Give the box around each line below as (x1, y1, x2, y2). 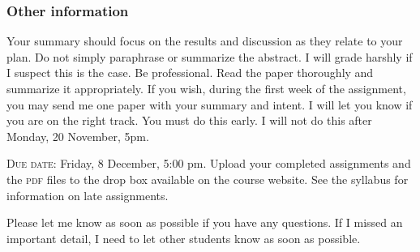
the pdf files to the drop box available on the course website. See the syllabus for (6, 170, 409, 187)
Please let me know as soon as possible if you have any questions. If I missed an (6, 214, 403, 231)
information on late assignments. (6, 186, 169, 203)
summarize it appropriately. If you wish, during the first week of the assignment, (6, 80, 406, 96)
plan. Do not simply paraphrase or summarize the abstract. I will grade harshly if (6, 48, 413, 65)
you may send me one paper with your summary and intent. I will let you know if (6, 96, 413, 113)
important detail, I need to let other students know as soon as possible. (6, 229, 361, 246)
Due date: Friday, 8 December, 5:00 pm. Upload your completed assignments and (6, 155, 411, 172)
